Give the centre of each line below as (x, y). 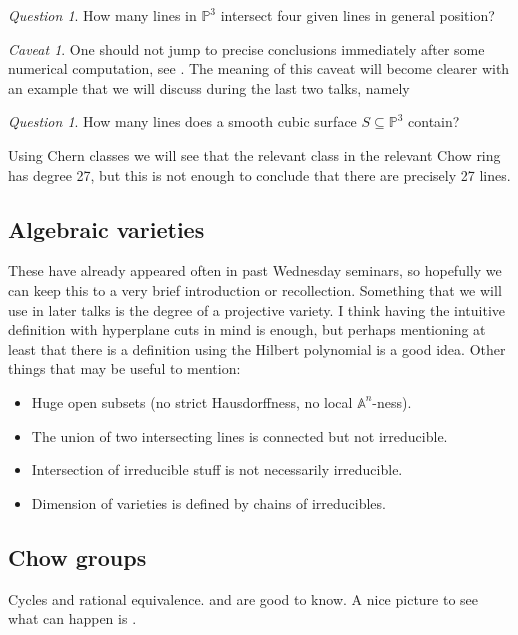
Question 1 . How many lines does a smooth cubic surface (182, 121)
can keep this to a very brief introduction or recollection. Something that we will (255, 289)
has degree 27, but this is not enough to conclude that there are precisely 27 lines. (259, 174)
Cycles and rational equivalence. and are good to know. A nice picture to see (243, 598)
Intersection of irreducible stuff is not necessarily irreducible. (217, 469)
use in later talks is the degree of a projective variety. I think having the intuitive (256, 309)
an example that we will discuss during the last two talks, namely (209, 87)
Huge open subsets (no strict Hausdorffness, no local (192, 401)
